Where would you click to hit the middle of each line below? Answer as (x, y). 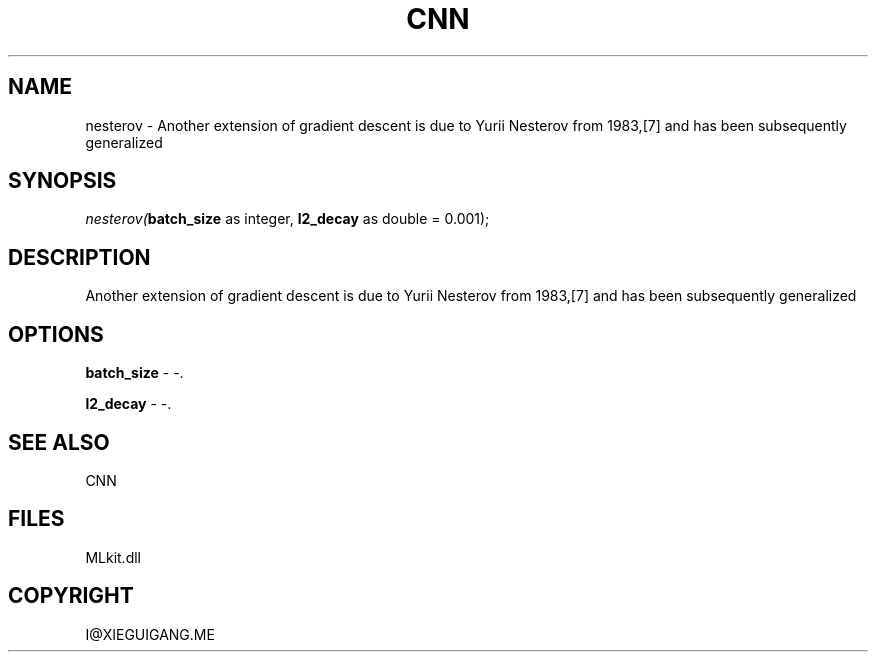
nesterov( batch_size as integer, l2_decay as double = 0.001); (287, 219)
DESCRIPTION (79, 257)
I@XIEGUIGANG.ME (150, 634)
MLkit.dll (113, 557)
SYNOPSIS (62, 181)
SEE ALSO (59, 442)
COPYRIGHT (71, 596)
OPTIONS (56, 334)
